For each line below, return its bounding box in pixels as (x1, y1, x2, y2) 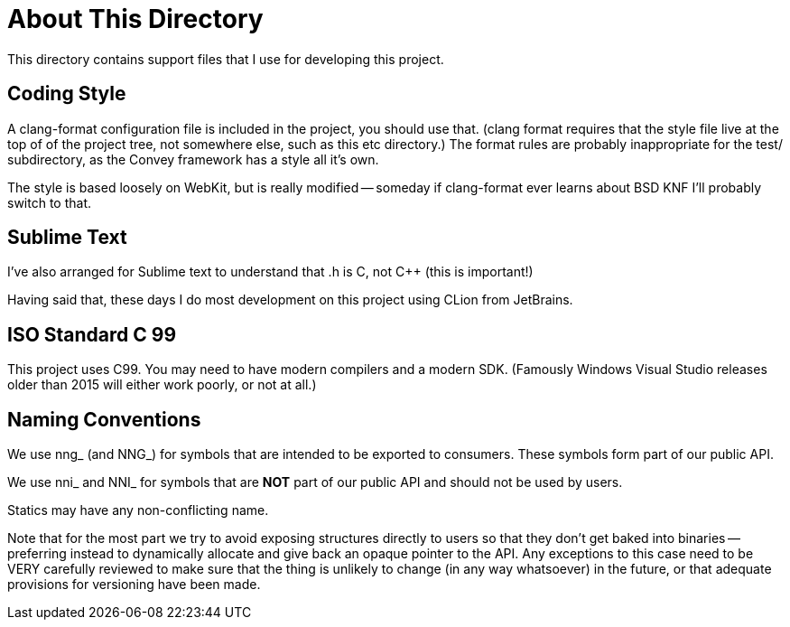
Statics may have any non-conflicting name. (7, 502, 269, 519)
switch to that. (7, 194, 92, 211)
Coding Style (7, 82, 126, 106)
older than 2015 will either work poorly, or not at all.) (7, 377, 317, 393)
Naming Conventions (7, 407, 201, 431)
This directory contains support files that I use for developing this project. (7, 51, 444, 67)
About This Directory (7, 4, 264, 34)
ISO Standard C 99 (7, 323, 177, 346)
